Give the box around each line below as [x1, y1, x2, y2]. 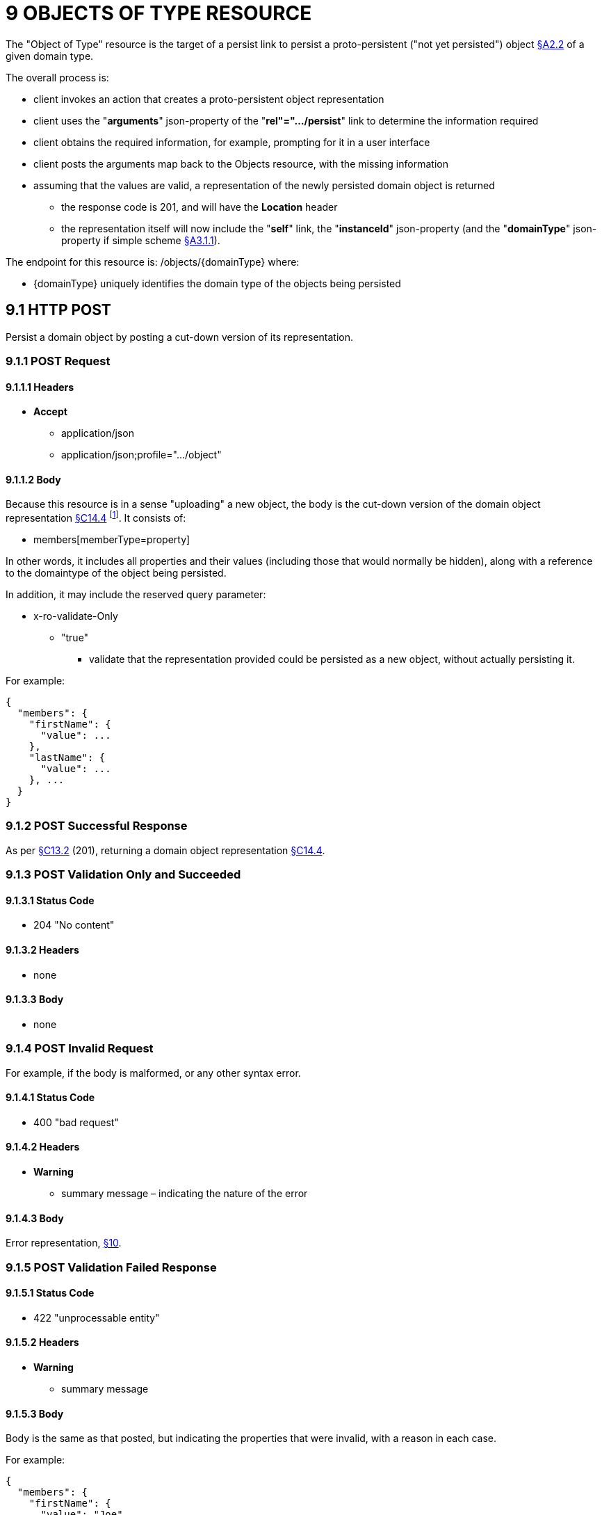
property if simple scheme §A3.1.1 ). [61, 234, 220, 246]
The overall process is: [6, 71, 109, 83]
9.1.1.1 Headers [6, 380, 74, 393]
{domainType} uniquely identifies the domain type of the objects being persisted [33, 277, 401, 289]
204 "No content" [33, 919, 115, 931]
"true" [61, 632, 89, 644]
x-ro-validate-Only [33, 610, 118, 623]
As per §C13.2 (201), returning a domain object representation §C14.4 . [6, 844, 325, 856]
